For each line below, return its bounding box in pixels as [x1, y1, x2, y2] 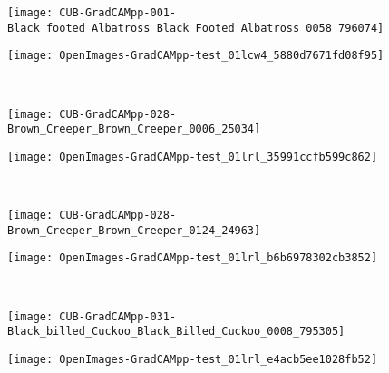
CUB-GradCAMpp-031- [59, 309, 177, 323]
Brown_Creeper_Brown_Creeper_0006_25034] [7, 123, 261, 136]
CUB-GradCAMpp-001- [59, 6, 177, 19]
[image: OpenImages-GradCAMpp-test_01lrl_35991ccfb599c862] [7, 150, 378, 163]
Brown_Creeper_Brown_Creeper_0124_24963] [7, 223, 261, 237]
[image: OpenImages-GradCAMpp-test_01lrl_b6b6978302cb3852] [7, 251, 378, 265]
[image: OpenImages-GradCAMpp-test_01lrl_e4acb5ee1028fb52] [7, 353, 378, 366]
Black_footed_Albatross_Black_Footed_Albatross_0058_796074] [7, 21, 384, 34]
